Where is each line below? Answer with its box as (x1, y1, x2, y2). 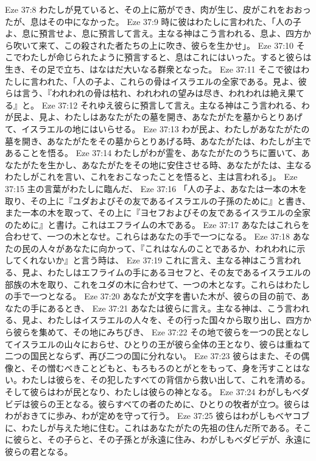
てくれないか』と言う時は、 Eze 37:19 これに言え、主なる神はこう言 (13, 254, 285, 266)
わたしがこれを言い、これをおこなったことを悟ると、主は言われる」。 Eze (5, 170, 298, 183)
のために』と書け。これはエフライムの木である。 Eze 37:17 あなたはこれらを (5, 218, 310, 230)
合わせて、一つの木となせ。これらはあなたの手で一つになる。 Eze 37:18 (5, 230, 290, 243)
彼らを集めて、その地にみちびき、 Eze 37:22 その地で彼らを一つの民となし (13, 326, 309, 338)
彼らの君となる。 (5, 445, 73, 457)
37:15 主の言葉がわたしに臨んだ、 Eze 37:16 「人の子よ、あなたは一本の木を (5, 182, 307, 195)
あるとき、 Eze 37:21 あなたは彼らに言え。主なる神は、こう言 (47, 301, 293, 314)
